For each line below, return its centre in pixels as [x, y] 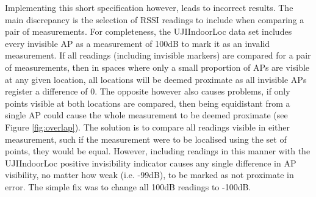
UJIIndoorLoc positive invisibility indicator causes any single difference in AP [151, 163]
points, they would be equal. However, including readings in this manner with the [158, 151]
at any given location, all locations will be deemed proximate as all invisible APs [156, 79]
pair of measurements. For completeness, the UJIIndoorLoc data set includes [149, 31]
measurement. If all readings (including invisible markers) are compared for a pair [158, 55]
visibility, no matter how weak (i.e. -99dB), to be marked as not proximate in [149, 175]
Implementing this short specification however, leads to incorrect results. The [149, 7]
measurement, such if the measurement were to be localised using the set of [146, 139]
